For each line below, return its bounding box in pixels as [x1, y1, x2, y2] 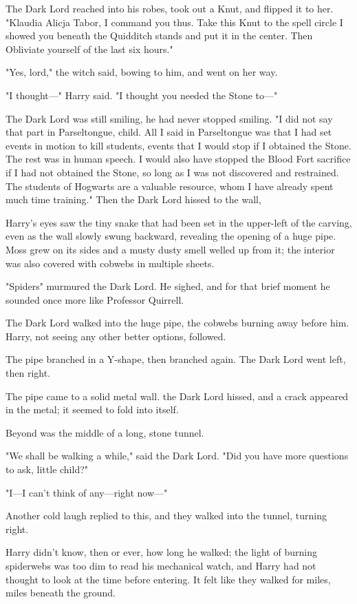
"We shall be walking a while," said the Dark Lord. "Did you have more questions [6, 448, 349, 463]
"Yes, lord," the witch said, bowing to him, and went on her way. [6, 65, 278, 79]
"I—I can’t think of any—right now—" [6, 485, 168, 499]
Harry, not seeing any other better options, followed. [6, 329, 226, 343]
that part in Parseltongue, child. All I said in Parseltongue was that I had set [6, 125, 332, 139]
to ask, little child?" [6, 462, 89, 477]
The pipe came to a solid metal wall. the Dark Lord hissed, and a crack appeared [6, 388, 349, 403]
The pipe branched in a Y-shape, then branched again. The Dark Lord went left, [6, 352, 346, 366]
